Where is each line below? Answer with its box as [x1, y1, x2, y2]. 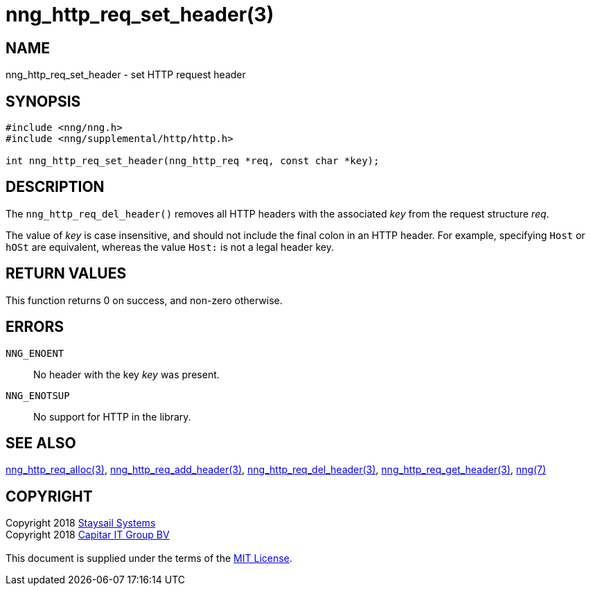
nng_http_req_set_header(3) [6, 3, 274, 26]
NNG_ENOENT [6, 347, 64, 359]
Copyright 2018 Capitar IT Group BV [6, 529, 170, 541]
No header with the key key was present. [33, 368, 220, 380]
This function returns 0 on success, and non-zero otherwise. [6, 294, 283, 306]
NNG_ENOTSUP [6, 389, 70, 401]
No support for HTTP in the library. [33, 410, 191, 423]
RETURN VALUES [6, 265, 127, 283]
